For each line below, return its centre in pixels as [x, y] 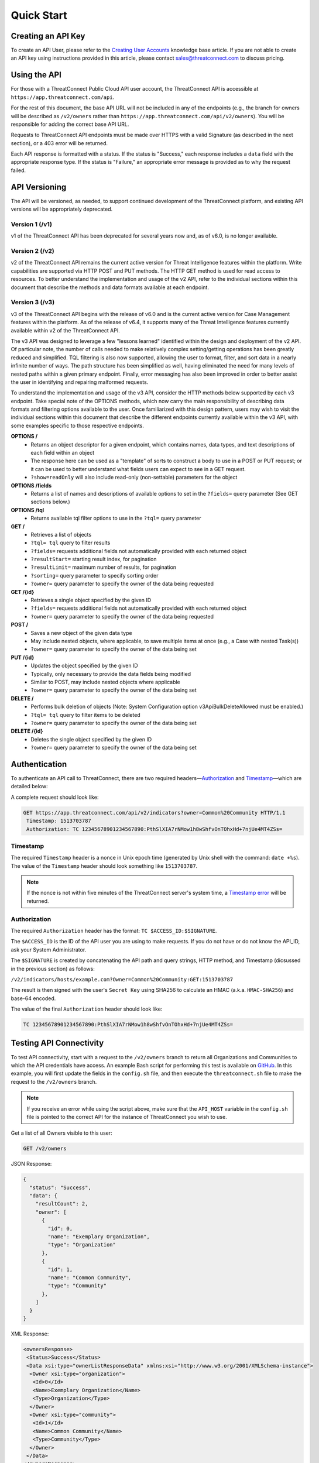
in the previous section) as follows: [53, 969]
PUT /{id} [23, 657]
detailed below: [29, 787]
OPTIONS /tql [28, 510]
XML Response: [30, 1334]
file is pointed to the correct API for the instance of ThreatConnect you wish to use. [127, 1117]
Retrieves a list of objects [61, 534]
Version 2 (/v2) [33, 251]
